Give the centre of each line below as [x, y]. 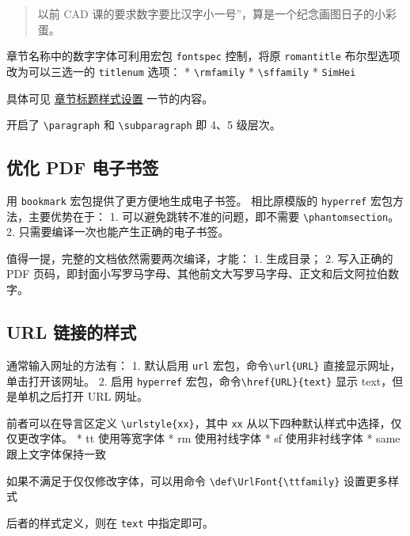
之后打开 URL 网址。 [93, 396]
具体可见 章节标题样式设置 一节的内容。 [110, 98]
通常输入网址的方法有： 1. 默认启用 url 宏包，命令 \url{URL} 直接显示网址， [204, 365]
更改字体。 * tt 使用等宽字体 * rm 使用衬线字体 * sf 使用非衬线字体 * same [209, 438]
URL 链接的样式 [72, 332]
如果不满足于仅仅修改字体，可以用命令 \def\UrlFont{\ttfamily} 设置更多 [197, 480]
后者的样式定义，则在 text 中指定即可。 [110, 522]
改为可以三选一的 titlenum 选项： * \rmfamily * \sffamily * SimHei [181, 71]
